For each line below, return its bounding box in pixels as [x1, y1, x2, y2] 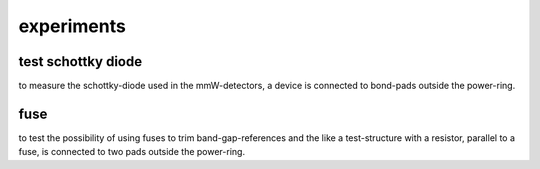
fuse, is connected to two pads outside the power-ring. [18, 146, 245, 158]
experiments [18, 15, 127, 37]
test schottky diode [18, 53, 143, 70]
